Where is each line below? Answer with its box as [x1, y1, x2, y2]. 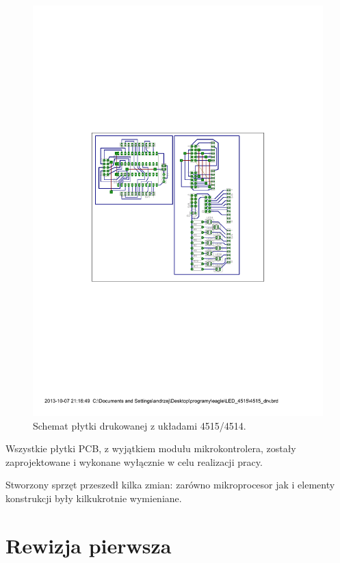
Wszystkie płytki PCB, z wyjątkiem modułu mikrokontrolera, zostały [5, 441, 296, 456]
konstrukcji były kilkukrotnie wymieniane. [5, 490, 182, 505]
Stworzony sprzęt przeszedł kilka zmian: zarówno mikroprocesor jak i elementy [5, 477, 335, 492]
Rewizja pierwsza [5, 531, 172, 559]
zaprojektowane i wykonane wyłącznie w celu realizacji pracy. [5, 454, 263, 469]
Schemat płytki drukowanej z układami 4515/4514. [33, 418, 246, 432]
